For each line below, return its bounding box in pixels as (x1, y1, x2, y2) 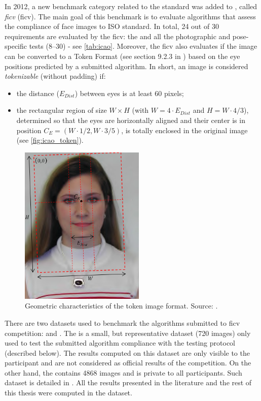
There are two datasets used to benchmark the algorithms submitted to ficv (5, 317, 240, 328)
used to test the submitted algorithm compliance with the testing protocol (5, 337, 235, 348)
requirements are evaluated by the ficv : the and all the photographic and (5, 30, 231, 41)
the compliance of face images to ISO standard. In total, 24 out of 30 (5, 21, 219, 32)
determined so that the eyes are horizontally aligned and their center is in (16, 114, 245, 125)
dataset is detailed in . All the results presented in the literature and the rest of (5, 377, 252, 388)
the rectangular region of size (16, 105, 107, 115)
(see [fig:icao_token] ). (16, 135, 84, 145)
